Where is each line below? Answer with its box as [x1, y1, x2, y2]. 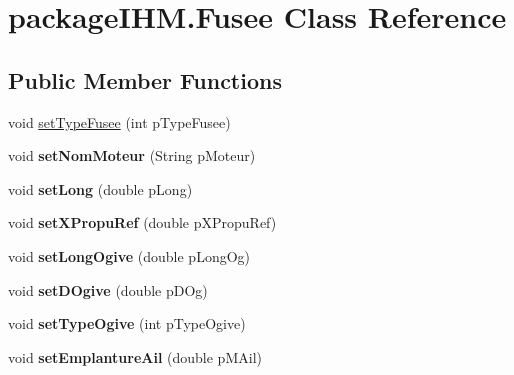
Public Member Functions [8, 64, 282, 95]
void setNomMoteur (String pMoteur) [8, 145, 256, 166]
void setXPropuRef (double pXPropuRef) [8, 212, 277, 233]
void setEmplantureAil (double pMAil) [8, 346, 262, 367]
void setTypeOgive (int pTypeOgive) [8, 313, 246, 334]
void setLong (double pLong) [8, 178, 193, 199]
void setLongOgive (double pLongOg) [8, 245, 251, 266]
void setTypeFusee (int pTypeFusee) [8, 111, 231, 132]
